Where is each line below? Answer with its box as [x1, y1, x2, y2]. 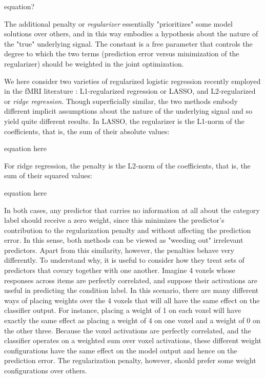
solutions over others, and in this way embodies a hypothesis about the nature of [4, 28, 258, 39]
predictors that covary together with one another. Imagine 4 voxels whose [4, 265, 235, 276]
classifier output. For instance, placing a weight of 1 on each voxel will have [4, 305, 241, 315]
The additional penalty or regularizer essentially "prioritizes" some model [4, 18, 233, 29]
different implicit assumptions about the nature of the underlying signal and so [4, 106, 252, 116]
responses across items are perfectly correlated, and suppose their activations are [4, 275, 258, 285]
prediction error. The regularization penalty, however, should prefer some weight [4, 355, 256, 366]
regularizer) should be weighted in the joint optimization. [4, 58, 184, 69]
